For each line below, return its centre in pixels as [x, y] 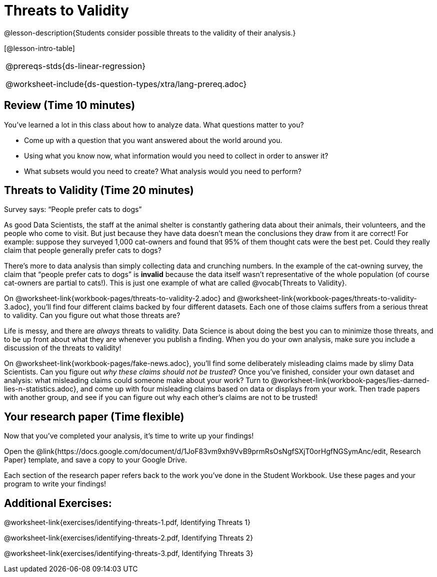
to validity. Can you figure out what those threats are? [92, 315]
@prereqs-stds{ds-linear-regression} [76, 66]
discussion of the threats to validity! [63, 348]
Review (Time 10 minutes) [70, 105]
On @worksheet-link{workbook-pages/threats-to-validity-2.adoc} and [120, 298]
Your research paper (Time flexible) [94, 416]
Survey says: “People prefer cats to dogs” [73, 209]
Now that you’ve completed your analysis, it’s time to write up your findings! [129, 436]
